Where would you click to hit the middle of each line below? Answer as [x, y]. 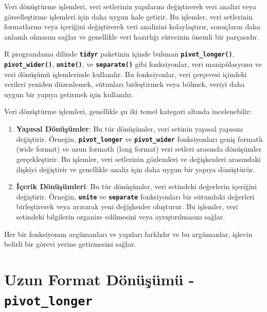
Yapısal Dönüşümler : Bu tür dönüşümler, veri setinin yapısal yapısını [130, 129]
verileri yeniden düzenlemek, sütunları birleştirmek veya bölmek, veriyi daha [124, 84]
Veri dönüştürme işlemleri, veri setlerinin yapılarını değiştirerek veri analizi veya [130, 6]
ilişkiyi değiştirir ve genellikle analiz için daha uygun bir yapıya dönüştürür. [136, 169]
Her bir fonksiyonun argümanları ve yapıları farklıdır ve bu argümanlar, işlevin [128, 234]
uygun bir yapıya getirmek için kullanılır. [69, 94]
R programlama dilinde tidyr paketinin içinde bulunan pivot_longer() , [119, 54]
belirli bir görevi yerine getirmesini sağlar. [70, 244]
